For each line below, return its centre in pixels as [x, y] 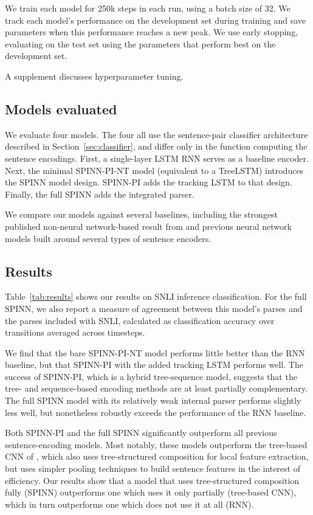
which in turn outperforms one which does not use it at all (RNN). [129, 504]
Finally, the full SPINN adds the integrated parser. [100, 194]
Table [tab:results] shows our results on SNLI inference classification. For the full [156, 296]
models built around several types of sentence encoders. [108, 238]
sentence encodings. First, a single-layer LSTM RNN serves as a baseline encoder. [157, 158]
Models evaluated [61, 109]
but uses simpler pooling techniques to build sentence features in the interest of [153, 468]
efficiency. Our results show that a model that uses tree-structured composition [152, 480]
